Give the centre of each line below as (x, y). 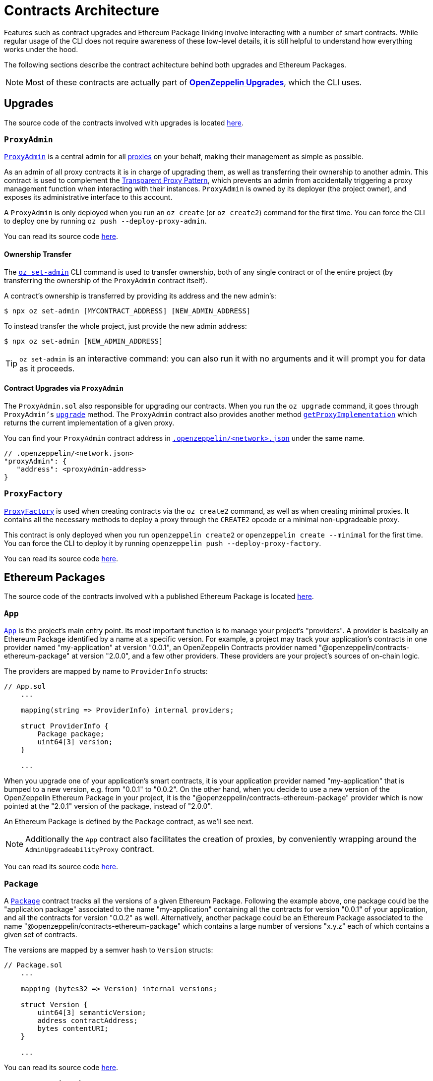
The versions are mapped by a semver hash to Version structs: (109, 950)
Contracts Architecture (82, 10)
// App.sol (25, 687)
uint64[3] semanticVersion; (92, 1012)
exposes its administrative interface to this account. (88, 197)
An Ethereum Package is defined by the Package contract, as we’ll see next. (129, 822)
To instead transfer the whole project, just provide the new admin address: (125, 326)
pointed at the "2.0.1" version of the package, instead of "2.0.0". (108, 806)
